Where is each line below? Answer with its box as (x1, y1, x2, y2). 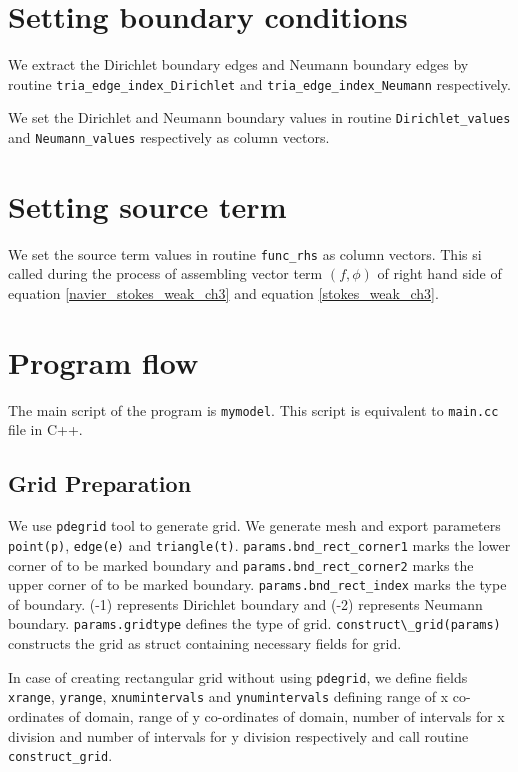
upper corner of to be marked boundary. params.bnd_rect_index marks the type (8, 574, 507, 595)
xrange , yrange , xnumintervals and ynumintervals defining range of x (8, 686, 449, 707)
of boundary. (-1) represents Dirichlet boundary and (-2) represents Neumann (8, 593, 483, 614)
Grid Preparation (8, 468, 192, 499)
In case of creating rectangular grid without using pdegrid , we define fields (8, 666, 468, 687)
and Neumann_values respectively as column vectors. (8, 127, 330, 148)
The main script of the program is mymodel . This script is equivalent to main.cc (8, 399, 499, 420)
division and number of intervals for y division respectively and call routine (8, 725, 469, 746)
